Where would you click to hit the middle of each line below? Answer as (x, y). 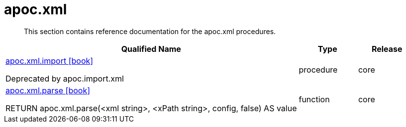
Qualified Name (151, 49)
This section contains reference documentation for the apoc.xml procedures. (150, 31)
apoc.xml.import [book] (50, 61)
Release (387, 49)
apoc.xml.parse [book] (48, 90)
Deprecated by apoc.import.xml (65, 78)
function (314, 99)
